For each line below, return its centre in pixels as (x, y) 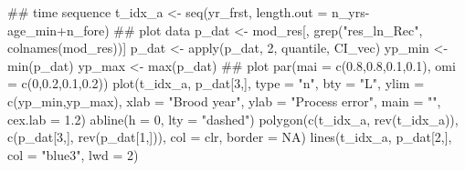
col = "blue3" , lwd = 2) (73, 154)
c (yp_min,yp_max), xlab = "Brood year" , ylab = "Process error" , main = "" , (224, 101)
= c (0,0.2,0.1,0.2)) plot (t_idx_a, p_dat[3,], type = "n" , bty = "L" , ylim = (216, 83)
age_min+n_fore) (58, 30)
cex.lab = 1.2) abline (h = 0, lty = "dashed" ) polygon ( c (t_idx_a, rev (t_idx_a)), (233, 119)
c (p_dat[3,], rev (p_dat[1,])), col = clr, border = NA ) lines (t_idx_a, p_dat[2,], (230, 137)
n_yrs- (350, 12)
